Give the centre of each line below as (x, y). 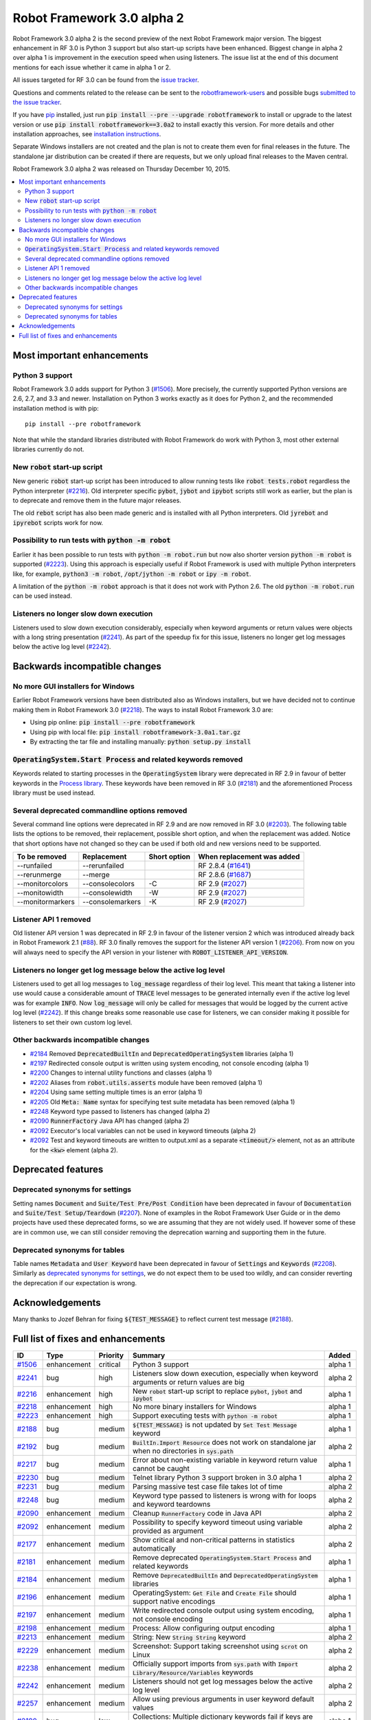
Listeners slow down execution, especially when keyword (225, 1373)
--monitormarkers (46, 902)
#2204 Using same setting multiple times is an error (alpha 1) (116, 1092)
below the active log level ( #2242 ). (62, 647)
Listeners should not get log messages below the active (222, 1681)
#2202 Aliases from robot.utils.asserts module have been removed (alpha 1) (146, 1082)
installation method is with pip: (56, 408)
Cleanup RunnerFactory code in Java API (197, 1513)
